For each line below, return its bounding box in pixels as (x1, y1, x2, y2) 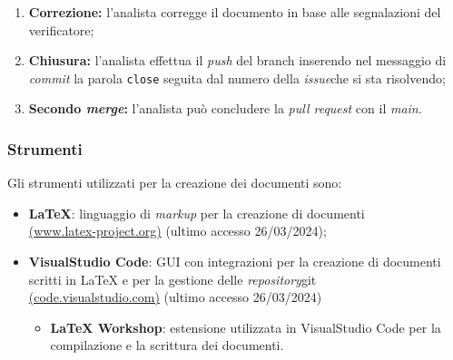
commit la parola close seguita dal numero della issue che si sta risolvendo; (28, 68, 446, 87)
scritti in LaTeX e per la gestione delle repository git (28, 269, 317, 288)
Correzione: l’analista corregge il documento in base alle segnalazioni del (28, 3, 441, 21)
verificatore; (28, 20, 94, 39)
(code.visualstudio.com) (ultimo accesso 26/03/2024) (28, 287, 322, 306)
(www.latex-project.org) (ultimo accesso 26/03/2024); (28, 221, 327, 240)
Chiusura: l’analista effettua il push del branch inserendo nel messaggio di (28, 51, 447, 70)
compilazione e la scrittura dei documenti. (50, 336, 284, 355)
